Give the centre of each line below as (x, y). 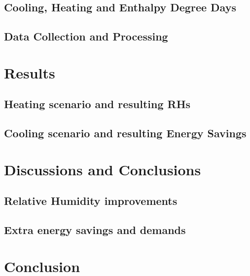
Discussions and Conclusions (103, 169)
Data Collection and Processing (86, 36)
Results (30, 72)
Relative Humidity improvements (91, 201)
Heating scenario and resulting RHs (97, 104)
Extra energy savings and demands (95, 230)
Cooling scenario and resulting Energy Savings (125, 133)
